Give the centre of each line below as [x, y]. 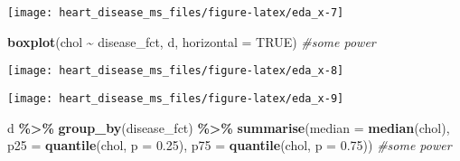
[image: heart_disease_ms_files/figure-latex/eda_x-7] [176, 13]
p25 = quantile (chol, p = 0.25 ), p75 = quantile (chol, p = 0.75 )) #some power [230, 145]
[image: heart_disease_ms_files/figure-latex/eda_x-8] [176, 71]
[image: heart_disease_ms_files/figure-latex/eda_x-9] [176, 98]
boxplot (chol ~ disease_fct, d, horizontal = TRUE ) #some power [192, 41]
